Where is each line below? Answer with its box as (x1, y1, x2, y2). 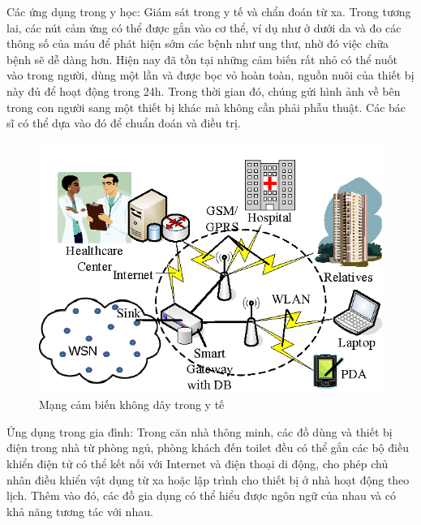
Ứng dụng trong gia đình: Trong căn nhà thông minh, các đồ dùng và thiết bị (6, 423, 393, 440)
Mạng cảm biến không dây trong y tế (39, 396, 225, 413)
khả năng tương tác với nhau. (6, 502, 153, 519)
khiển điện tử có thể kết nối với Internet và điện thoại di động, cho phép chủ (6, 454, 389, 471)
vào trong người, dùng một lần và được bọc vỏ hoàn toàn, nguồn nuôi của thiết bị (6, 67, 415, 84)
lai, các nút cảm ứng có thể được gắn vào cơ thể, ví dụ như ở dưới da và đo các (6, 19, 402, 36)
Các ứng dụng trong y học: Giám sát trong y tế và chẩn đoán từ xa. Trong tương (6, 3, 411, 19)
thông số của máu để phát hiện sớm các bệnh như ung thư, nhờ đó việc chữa (6, 35, 389, 52)
